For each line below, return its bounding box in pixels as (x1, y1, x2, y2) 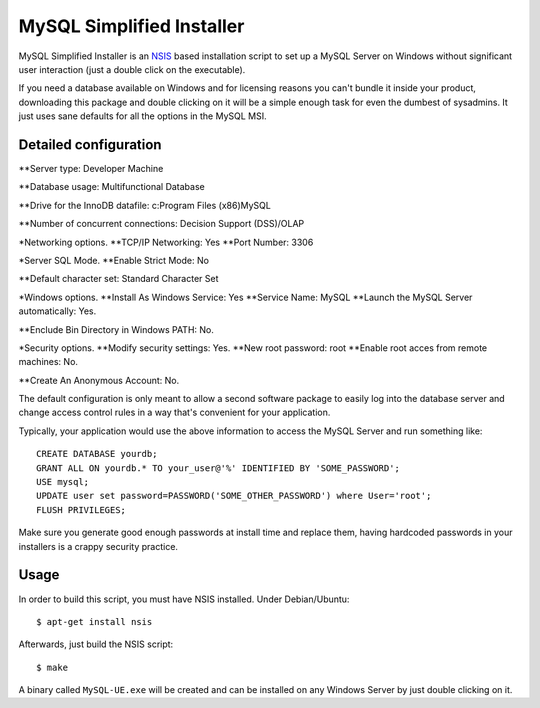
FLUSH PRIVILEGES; (36, 504, 127, 515)
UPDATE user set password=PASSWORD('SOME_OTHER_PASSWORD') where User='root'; (36, 490, 432, 502)
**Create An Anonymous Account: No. (18, 374, 180, 386)
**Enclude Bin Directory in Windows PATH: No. (18, 323, 214, 335)
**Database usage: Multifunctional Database (18, 181, 205, 193)
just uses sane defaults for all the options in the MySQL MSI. (18, 110, 267, 122)
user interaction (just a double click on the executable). (18, 63, 246, 75)
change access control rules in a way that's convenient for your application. (18, 406, 331, 419)
